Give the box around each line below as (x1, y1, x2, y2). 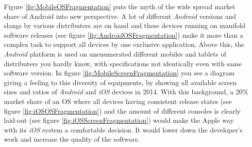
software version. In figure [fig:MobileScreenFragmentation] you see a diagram (4, 68, 235, 78)
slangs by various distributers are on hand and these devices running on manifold (4, 20, 246, 30)
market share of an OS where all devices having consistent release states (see (4, 96, 232, 106)
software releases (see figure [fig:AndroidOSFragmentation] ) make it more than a (4, 29, 243, 40)
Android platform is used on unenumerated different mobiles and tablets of (4, 48, 226, 59)
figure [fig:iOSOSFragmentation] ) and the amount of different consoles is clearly (4, 105, 241, 116)
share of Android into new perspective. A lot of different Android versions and (4, 11, 236, 21)
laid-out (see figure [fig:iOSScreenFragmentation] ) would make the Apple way (4, 115, 234, 125)
